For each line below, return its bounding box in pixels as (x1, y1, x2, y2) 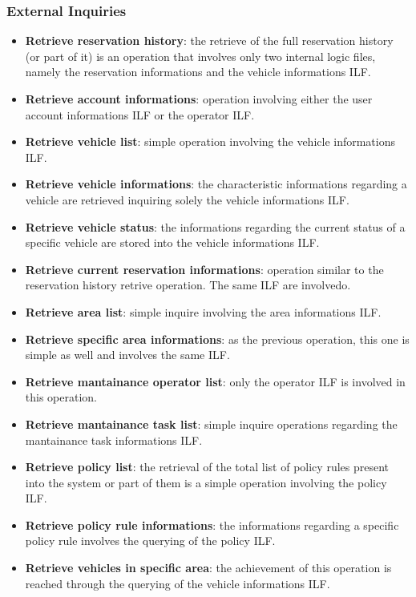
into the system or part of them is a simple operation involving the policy (25, 474, 387, 490)
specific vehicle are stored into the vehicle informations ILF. (25, 234, 320, 251)
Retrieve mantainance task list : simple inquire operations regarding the (25, 415, 398, 432)
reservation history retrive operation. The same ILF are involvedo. (25, 276, 351, 293)
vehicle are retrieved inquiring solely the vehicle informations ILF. (25, 191, 349, 208)
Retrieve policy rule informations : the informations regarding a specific (25, 516, 399, 533)
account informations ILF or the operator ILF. (25, 106, 255, 123)
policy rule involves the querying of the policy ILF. (25, 532, 276, 549)
